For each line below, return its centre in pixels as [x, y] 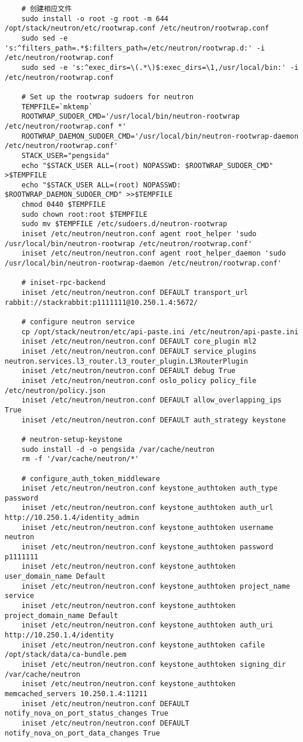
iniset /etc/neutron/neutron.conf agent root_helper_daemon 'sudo [154, 254]
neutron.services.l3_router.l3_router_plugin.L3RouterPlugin [127, 361]
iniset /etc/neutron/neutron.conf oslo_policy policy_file [139, 380]
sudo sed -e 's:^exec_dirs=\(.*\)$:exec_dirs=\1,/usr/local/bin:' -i [160, 67]
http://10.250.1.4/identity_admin [72, 518]
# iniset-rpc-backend [63, 283]
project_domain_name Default [62, 615]
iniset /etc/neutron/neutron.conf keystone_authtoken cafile [143, 645]
